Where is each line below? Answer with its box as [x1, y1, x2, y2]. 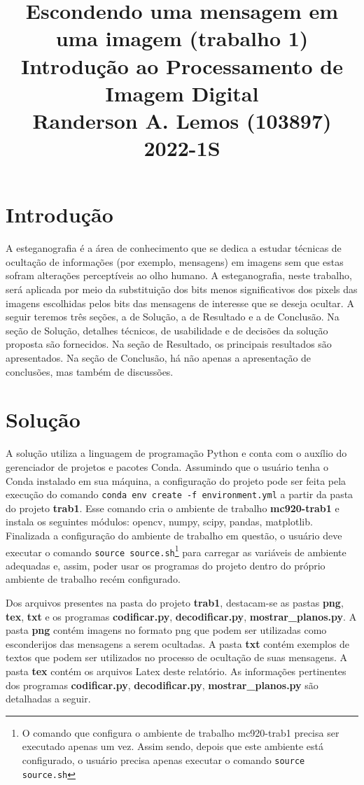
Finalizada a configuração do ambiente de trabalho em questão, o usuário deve [6, 528, 342, 542]
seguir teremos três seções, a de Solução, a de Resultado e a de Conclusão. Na [6, 309, 339, 324]
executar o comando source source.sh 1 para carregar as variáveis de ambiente [6, 542, 346, 559]
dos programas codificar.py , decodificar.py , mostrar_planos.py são [6, 677, 318, 692]
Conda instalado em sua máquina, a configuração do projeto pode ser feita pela [6, 473, 346, 488]
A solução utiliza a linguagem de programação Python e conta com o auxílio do [6, 446, 347, 460]
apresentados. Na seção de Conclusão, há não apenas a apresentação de [6, 351, 311, 365]
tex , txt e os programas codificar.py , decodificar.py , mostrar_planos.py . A [6, 609, 357, 623]
